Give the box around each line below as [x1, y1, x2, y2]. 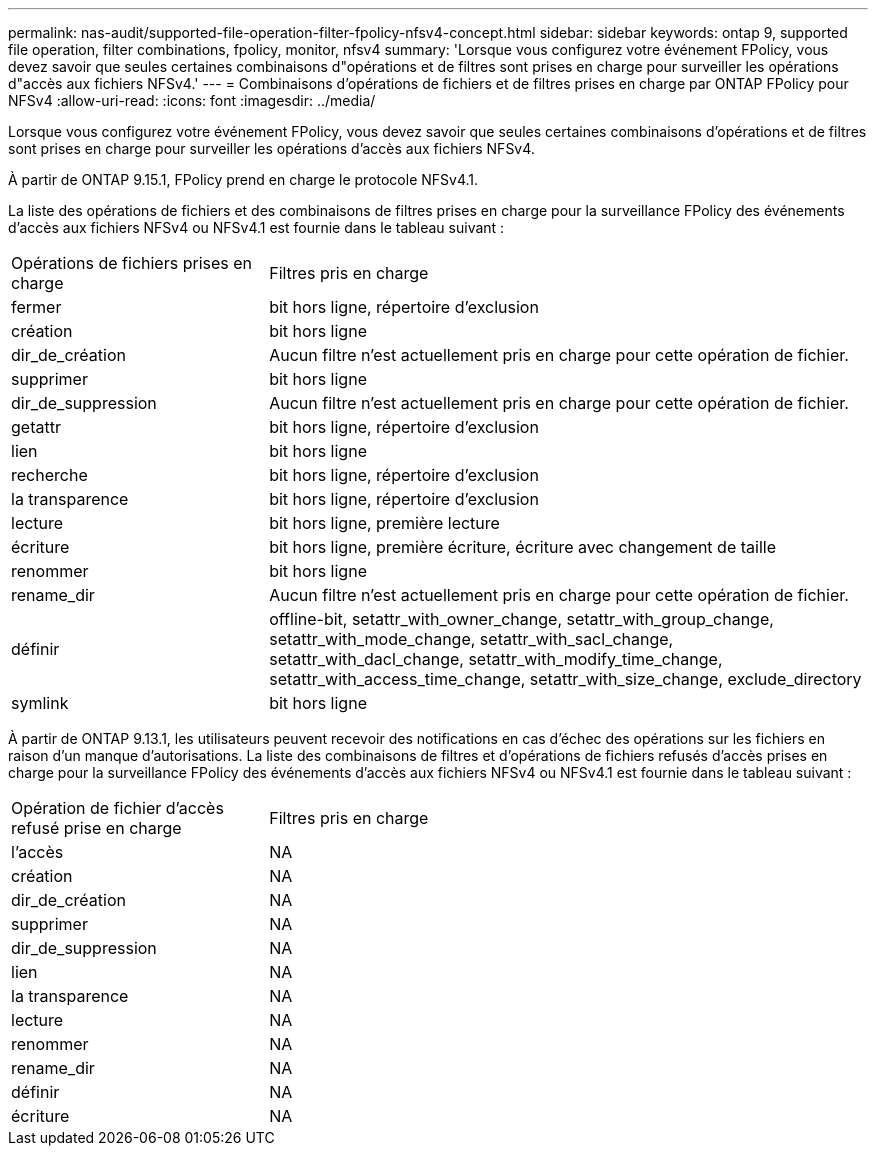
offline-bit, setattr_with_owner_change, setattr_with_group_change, [269, 609, 774, 629]
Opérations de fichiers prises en [11, 253, 253, 273]
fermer [11, 297, 62, 317]
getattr [11, 417, 61, 437]
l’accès [11, 842, 64, 862]
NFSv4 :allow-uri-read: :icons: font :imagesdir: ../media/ [8, 92, 376, 109]
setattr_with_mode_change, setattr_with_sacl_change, [269, 629, 674, 649]
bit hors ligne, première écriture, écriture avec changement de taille [269, 537, 776, 557]
